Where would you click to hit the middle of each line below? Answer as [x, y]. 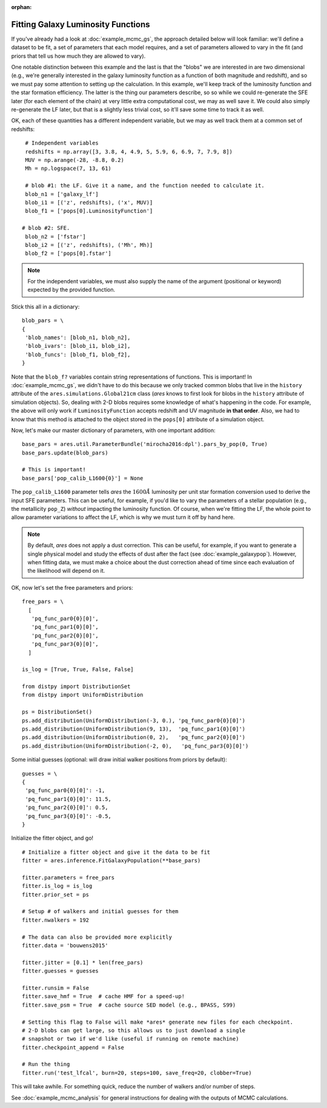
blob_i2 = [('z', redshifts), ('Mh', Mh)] [89, 245]
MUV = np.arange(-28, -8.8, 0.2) [74, 160]
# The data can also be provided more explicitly [97, 937]
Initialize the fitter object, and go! [52, 838]
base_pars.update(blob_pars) [65, 453]
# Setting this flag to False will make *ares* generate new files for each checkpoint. [158, 1022]
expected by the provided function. [71, 290]
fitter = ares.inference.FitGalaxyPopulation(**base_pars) [111, 861]
